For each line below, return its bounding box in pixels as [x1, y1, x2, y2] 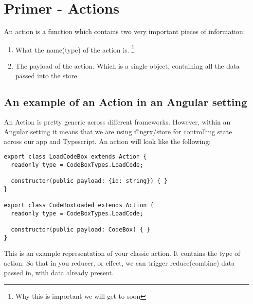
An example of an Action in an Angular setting [4, 94, 247, 109]
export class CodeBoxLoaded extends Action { [4, 202, 154, 209]
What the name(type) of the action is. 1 [15, 43, 135, 54]
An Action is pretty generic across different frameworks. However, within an [4, 117, 231, 127]
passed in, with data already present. [4, 267, 114, 277]
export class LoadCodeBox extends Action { [4, 153, 147, 161]
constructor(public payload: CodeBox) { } [11, 226, 150, 233]
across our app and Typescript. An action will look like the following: [4, 136, 211, 146]
